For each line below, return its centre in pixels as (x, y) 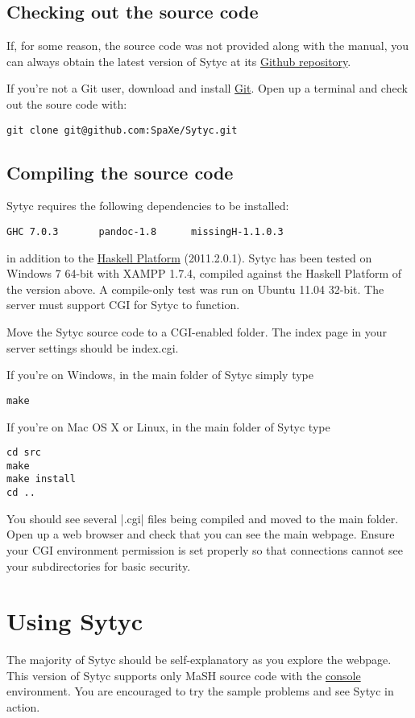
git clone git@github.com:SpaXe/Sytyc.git (122, 130)
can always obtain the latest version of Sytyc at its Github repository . (179, 61)
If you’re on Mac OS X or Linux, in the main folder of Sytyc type (168, 426)
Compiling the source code (120, 172)
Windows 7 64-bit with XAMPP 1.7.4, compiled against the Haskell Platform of (204, 273)
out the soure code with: (67, 103)
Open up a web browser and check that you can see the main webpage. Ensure (201, 534)
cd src (24, 453)
